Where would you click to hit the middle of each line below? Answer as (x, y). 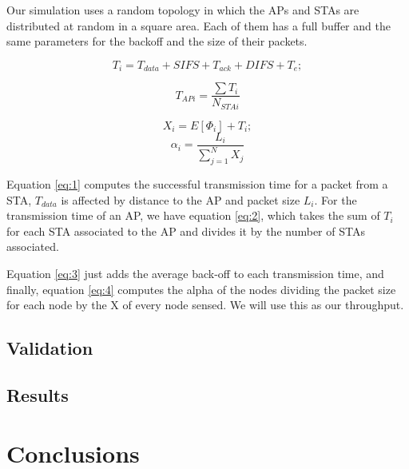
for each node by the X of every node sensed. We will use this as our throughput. (205, 305)
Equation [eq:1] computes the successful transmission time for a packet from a (197, 183)
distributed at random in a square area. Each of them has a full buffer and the (199, 25)
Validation (50, 348)
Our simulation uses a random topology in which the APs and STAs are (183, 10)
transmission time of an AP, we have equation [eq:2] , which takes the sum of (193, 215)
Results (38, 394)
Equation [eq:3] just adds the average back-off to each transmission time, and (195, 273)
